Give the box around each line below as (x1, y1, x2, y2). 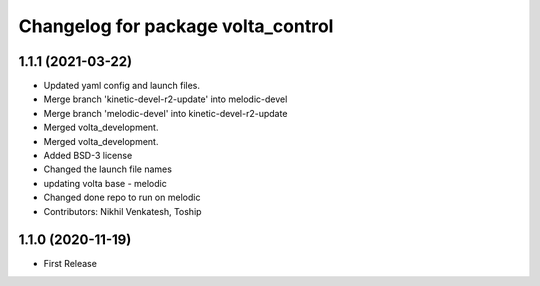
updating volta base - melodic (43, 177, 167, 189)
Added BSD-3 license (43, 150, 133, 162)
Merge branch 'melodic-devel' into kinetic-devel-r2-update (43, 107, 288, 119)
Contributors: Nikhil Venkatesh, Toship (43, 205, 202, 217)
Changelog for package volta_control (18, 15, 334, 37)
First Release (43, 258, 97, 270)
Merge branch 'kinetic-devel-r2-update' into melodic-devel (43, 93, 288, 105)
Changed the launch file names (43, 163, 172, 175)
